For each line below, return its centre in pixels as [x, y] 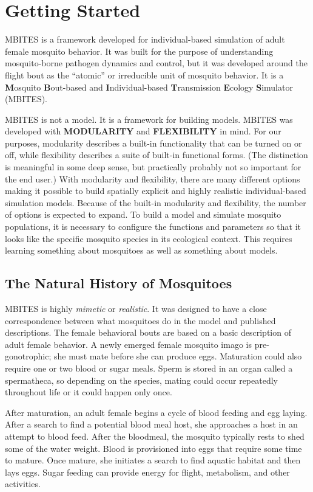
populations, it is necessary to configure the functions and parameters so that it [153, 227]
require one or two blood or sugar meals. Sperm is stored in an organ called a [149, 368]
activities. [23, 484]
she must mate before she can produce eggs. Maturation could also [178, 356]
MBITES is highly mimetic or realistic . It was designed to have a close [136, 309]
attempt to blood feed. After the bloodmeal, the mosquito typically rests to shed [155, 436]
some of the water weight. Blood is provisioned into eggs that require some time [153, 448]
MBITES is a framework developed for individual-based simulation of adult [145, 39]
